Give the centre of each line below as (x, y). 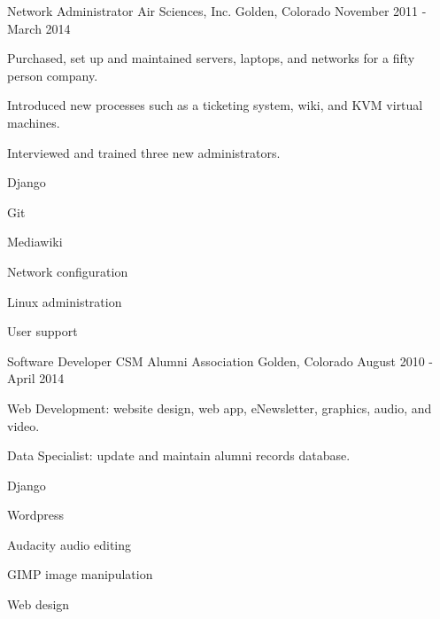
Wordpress (36, 515)
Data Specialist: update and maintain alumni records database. (179, 455)
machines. (34, 122)
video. (23, 425)
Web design (39, 604)
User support (42, 331)
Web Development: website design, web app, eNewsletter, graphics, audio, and (220, 407)
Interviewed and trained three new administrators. (144, 152)
